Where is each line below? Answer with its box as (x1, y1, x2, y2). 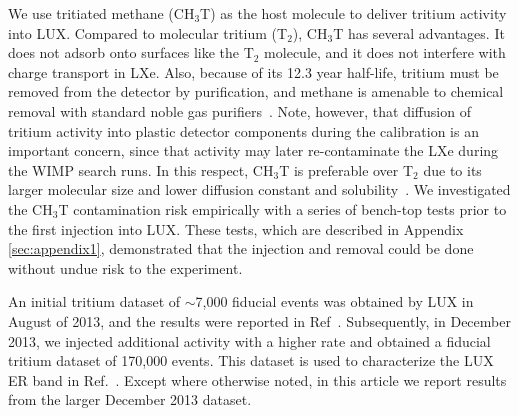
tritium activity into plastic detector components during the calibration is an (8, 120, 479, 141)
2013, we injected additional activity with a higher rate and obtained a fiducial (8, 330, 491, 351)
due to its (423, 159, 482, 180)
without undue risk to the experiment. (8, 257, 243, 278)
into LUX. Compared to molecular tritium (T (8, 22, 288, 43)
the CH (8, 198, 53, 219)
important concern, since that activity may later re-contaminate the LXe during (8, 140, 499, 161)
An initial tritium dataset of (8, 291, 181, 312)
